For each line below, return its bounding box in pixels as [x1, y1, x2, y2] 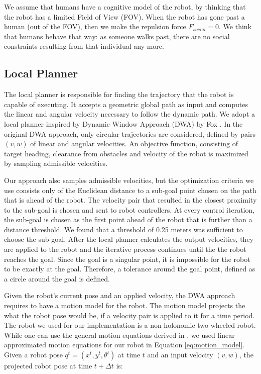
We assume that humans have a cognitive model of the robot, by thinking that [4, 2, 246, 12]
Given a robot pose [4, 349, 63, 360]
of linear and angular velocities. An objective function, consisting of [30, 138, 238, 149]
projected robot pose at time [4, 360, 92, 371]
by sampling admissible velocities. [4, 158, 108, 168]
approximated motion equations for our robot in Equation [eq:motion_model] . [4, 339, 245, 350]
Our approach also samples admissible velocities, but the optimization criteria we [4, 174, 254, 185]
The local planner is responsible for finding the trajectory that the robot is [4, 89, 234, 100]
